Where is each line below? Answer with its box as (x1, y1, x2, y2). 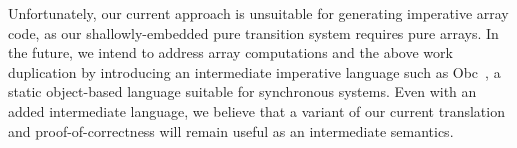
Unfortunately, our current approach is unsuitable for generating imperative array (8, 3, 509, 23)
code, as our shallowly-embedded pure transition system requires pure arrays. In (8, 22, 499, 43)
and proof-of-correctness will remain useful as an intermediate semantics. (8, 120, 454, 141)
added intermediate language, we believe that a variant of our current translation (8, 100, 505, 121)
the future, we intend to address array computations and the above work (8, 42, 453, 63)
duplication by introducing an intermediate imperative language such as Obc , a (8, 61, 501, 82)
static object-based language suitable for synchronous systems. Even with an (8, 81, 477, 102)
